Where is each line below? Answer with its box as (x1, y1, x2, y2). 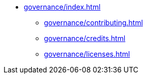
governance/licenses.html (44, 50, 130, 58)
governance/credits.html (44, 34, 126, 43)
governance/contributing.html (44, 18, 143, 27)
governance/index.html (24, 3, 101, 11)
